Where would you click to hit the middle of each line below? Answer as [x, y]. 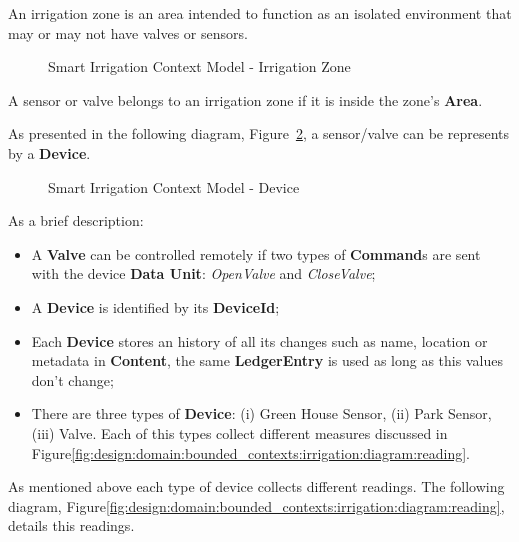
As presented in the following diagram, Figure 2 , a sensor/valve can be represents [258, 133]
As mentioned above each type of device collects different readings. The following [256, 486]
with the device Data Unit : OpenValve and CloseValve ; [203, 273]
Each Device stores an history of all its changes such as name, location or [259, 340]
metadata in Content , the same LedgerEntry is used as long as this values [267, 360]
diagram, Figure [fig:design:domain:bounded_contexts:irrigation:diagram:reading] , [256, 505]
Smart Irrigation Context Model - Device [174, 186]
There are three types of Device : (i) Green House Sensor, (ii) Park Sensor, [261, 413]
